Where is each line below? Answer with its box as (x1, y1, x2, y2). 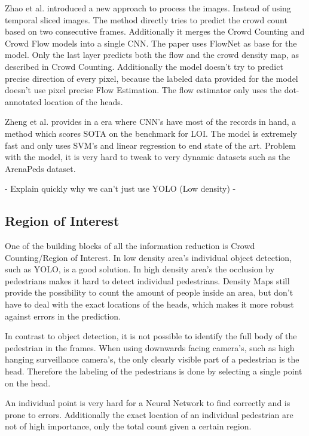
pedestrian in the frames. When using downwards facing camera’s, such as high (5, 341, 295, 354)
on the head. (5, 376, 51, 389)
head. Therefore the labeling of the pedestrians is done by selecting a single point (5, 365, 302, 377)
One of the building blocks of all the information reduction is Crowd (5, 240, 255, 252)
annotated (5, 95, 42, 108)
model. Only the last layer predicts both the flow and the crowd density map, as (5, 48, 299, 61)
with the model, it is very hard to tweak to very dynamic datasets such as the (5, 151, 290, 163)
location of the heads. (44, 95, 123, 108)
